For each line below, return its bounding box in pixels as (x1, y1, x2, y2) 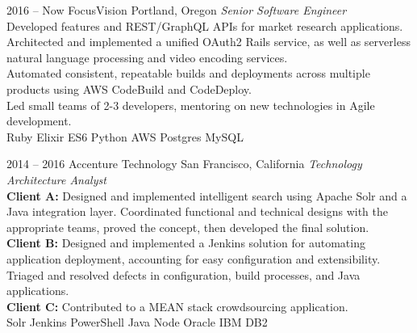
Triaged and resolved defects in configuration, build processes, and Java (6, 266, 361, 283)
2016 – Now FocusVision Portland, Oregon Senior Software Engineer (6, 2, 347, 18)
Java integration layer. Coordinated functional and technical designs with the (6, 203, 389, 220)
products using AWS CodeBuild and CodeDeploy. (6, 80, 252, 97)
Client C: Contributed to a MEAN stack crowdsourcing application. (6, 297, 348, 314)
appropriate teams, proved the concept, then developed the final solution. (6, 218, 369, 235)
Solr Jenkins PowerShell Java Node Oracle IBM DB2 (6, 314, 268, 331)
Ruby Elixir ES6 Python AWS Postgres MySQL (6, 128, 244, 145)
